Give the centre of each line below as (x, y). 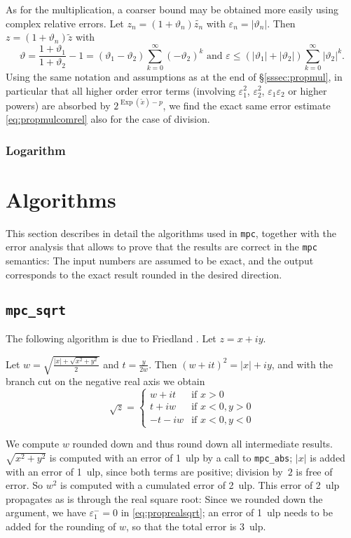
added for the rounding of (61, 526)
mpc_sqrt (36, 310)
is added (328, 457)
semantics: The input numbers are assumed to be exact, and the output (160, 261)
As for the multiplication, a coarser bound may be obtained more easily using (172, 9)
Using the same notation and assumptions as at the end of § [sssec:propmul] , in (174, 76)
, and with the (302, 364)
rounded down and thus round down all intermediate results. (203, 444)
